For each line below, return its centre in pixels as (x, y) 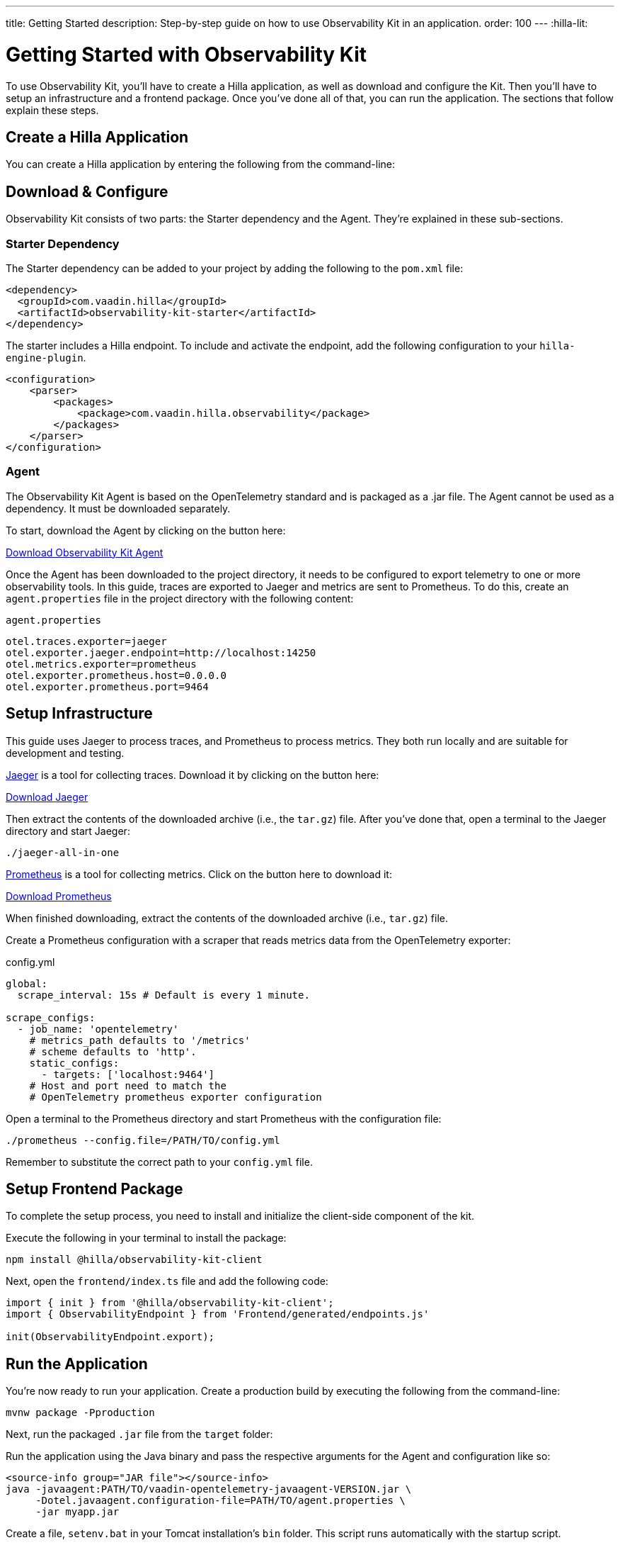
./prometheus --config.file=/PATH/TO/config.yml (143, 1140)
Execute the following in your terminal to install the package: (146, 1238)
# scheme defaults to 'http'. (113, 1051)
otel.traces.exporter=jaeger (86, 641)
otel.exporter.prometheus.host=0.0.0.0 (116, 675)
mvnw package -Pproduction (80, 1413)
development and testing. (65, 753)
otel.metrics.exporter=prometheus (101, 664)
